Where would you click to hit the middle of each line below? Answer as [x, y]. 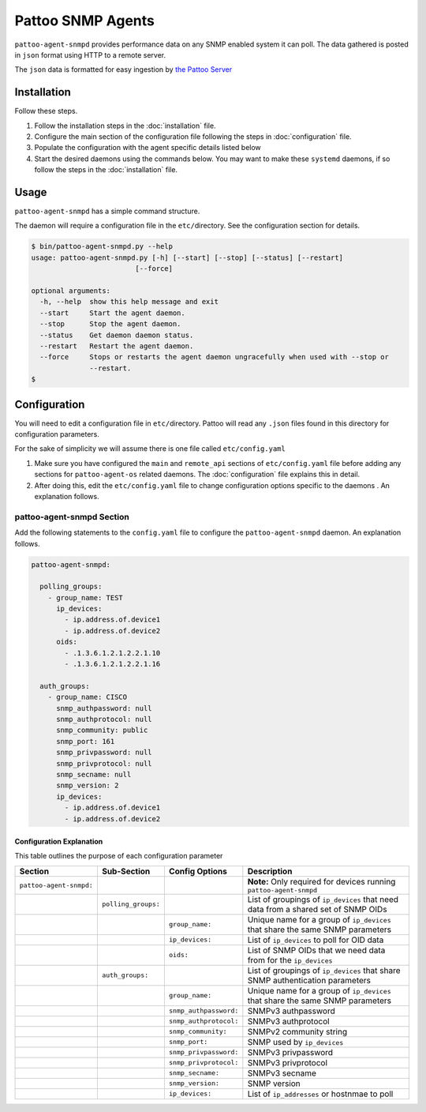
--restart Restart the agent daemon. [117, 346]
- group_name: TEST [86, 597]
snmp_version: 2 [88, 785]
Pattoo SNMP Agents [85, 21]
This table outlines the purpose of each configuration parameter [119, 856]
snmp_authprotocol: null [105, 719]
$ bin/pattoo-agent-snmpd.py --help [102, 246]
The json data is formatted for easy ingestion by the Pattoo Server [123, 69]
